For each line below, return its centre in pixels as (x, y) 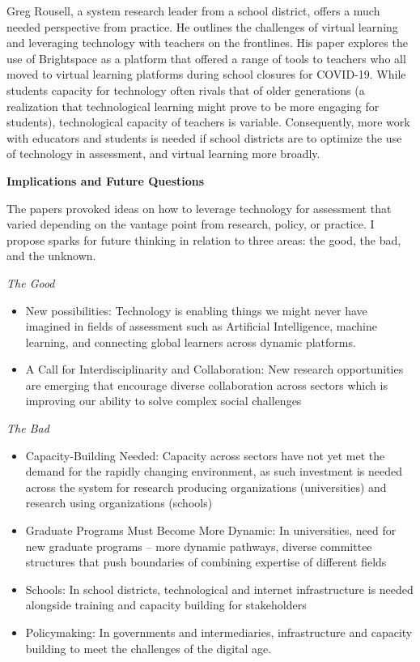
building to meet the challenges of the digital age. (148, 648)
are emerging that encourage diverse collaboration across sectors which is (206, 384)
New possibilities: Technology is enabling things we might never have (196, 310)
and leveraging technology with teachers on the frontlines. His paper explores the (207, 43)
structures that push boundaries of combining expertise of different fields (206, 562)
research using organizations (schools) (119, 503)
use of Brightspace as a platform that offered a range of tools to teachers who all (206, 58)
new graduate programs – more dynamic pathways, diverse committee (199, 546)
